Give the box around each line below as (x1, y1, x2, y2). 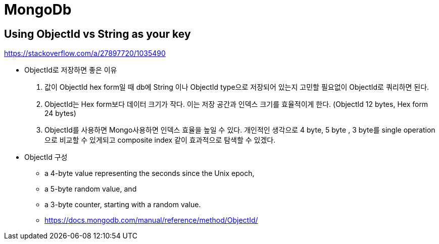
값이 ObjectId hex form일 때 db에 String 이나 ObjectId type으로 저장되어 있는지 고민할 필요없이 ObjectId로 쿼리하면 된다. (44, 83, 429, 92)
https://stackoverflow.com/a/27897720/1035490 (4, 49, 166, 58)
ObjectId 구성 (24, 153, 68, 162)
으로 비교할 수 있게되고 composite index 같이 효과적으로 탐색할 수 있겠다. (44, 136, 276, 145)
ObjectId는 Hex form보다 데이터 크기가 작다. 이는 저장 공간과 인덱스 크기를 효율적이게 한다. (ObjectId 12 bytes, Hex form (44, 100, 428, 109)
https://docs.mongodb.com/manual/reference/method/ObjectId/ (44, 216, 258, 225)
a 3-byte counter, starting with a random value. (44, 200, 201, 209)
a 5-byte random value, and (44, 185, 137, 194)
